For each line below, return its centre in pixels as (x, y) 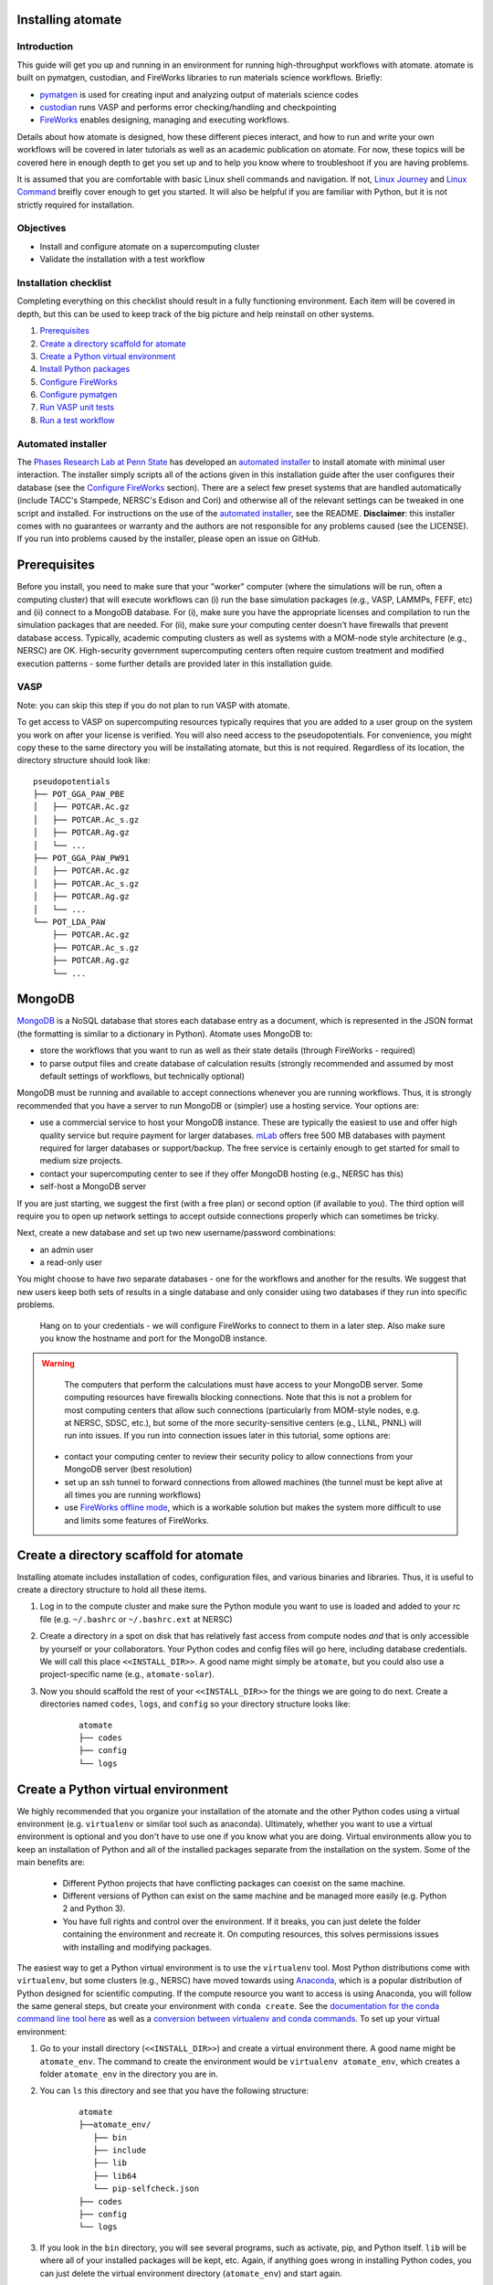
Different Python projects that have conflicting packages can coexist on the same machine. (234, 1883)
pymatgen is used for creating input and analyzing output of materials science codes (199, 94)
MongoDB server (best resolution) (128, 1469)
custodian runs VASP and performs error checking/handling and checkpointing (188, 107)
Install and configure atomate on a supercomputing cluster (150, 246)
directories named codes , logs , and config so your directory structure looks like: (195, 1704)
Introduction (45, 47)
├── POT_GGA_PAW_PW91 (81, 858)
